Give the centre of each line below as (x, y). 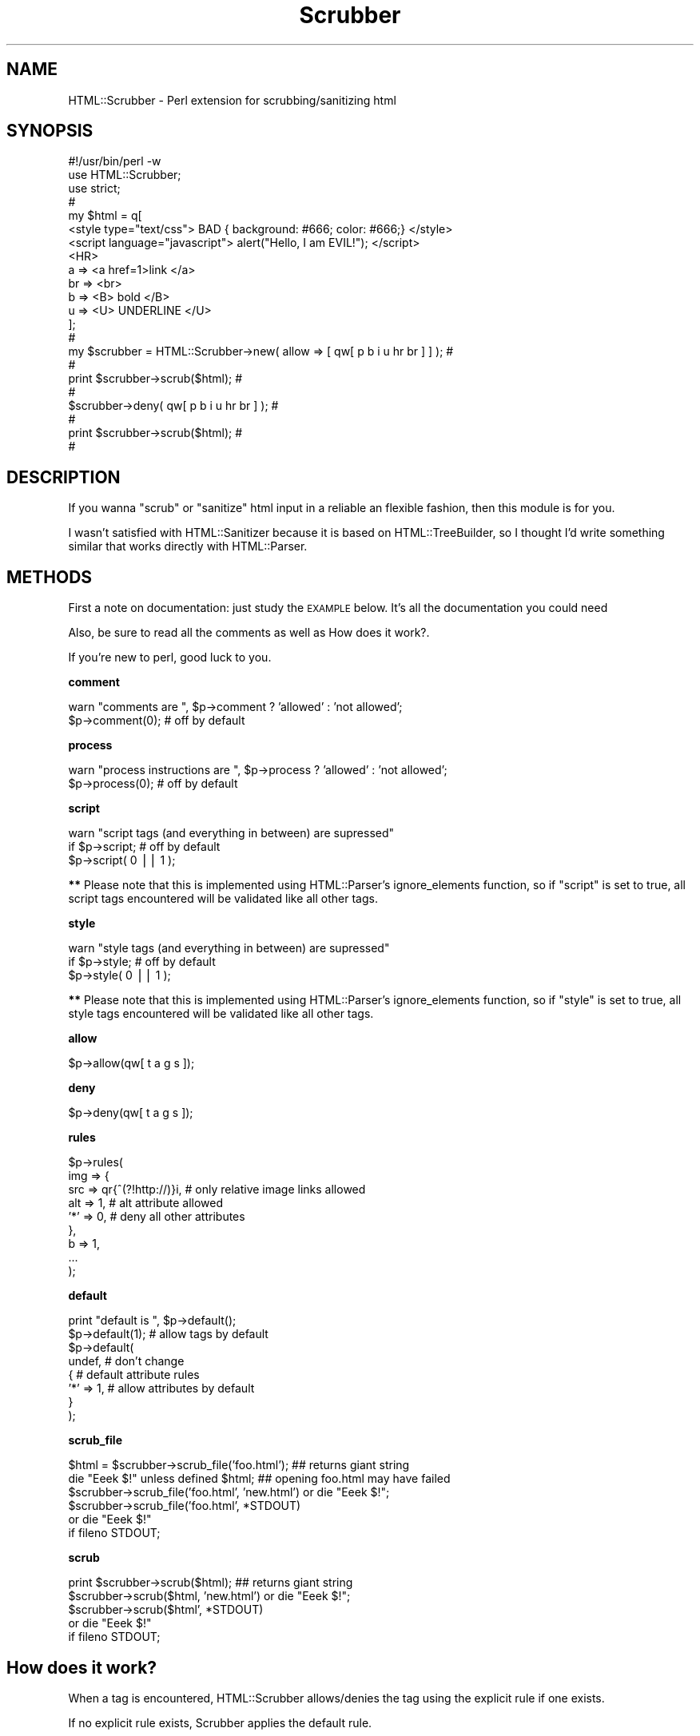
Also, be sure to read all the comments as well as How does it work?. (249, 633)
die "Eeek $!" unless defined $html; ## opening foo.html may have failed (259, 1479)
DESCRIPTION (64, 477)
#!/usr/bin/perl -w (115, 161)
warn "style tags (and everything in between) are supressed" (229, 948)
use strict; (94, 189)
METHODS (50, 577)
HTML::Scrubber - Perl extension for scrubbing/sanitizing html (232, 100)
